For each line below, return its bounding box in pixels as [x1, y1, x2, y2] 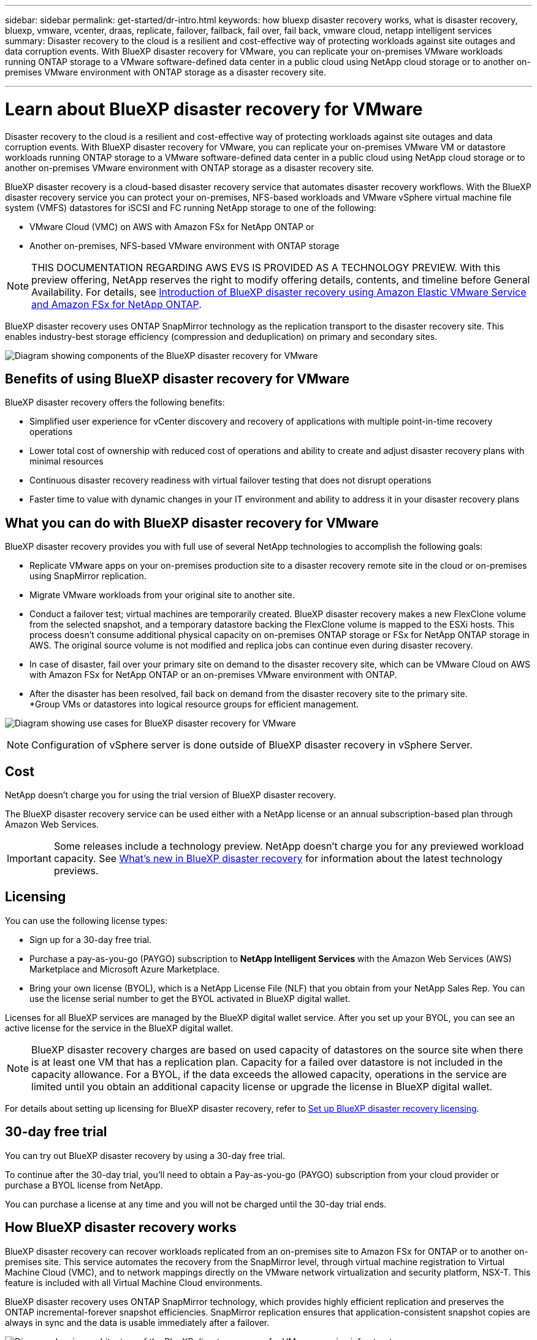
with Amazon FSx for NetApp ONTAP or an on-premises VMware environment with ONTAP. [29, 669, 397, 680]
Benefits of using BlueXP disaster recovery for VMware [5, 371, 350, 387]
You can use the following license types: [5, 915, 168, 926]
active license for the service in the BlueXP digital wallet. [5, 1022, 234, 1033]
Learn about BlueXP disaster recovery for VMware [5, 98, 423, 120]
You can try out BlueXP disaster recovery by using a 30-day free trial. [5, 1150, 285, 1161]
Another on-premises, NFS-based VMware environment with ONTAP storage [29, 240, 340, 251]
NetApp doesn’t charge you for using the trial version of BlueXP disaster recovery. [5, 790, 336, 801]
